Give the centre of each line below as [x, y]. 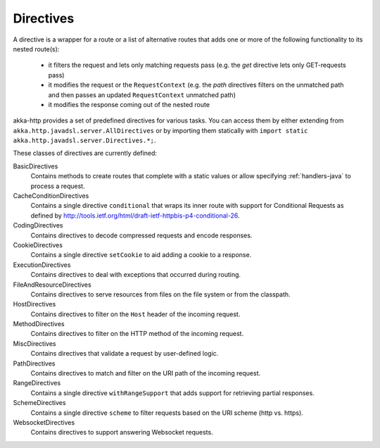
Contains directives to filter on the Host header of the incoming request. [135, 314]
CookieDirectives [38, 245]
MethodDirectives [39, 324]
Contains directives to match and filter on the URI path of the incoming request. [146, 373]
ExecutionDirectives [42, 265]
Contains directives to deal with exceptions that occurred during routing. [136, 275]
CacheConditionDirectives [51, 196]
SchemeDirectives [39, 403]
